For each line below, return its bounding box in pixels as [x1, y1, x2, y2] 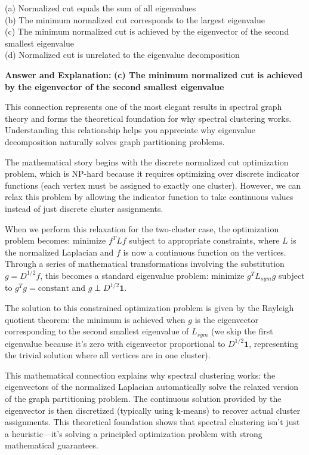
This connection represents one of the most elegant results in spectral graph [5, 100, 282, 113]
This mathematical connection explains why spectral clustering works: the [5, 368, 276, 381]
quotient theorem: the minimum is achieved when [5, 313, 186, 325]
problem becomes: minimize [5, 234, 106, 247]
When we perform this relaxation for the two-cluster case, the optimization [5, 222, 279, 235]
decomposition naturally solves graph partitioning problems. [5, 135, 225, 147]
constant [38, 284, 69, 293]
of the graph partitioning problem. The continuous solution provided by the [5, 392, 282, 404]
